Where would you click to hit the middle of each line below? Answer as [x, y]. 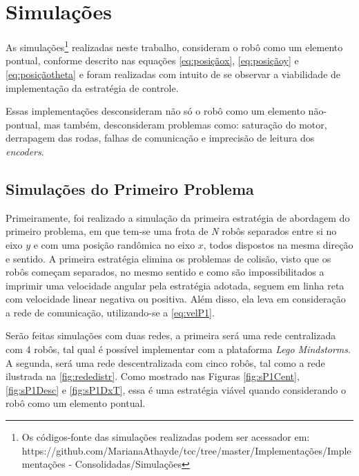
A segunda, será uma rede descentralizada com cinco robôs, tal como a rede [165, 362]
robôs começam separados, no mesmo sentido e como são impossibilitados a [165, 272]
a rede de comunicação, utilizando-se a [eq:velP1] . [110, 312]
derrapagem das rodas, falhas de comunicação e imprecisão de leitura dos [160, 138]
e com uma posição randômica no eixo [114, 244]
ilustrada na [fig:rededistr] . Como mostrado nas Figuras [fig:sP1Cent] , [153, 376]
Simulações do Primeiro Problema [130, 188]
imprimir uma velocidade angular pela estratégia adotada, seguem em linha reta [175, 285]
